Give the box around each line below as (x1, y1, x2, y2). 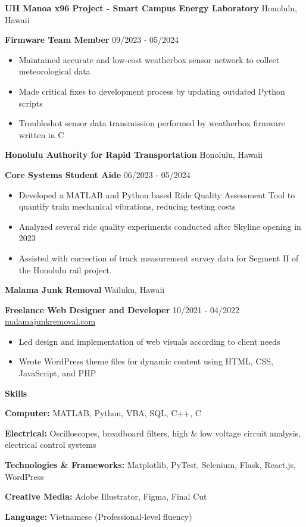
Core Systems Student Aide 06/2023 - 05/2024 (5, 168, 191, 180)
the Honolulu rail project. (18, 263, 112, 276)
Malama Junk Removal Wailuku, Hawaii (5, 283, 165, 296)
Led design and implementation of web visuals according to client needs (18, 335, 280, 347)
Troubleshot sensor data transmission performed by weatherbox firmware (18, 117, 285, 129)
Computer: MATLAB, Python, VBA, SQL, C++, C (5, 407, 201, 419)
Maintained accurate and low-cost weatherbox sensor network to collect (18, 53, 280, 66)
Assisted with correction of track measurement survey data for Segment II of (18, 251, 299, 264)
